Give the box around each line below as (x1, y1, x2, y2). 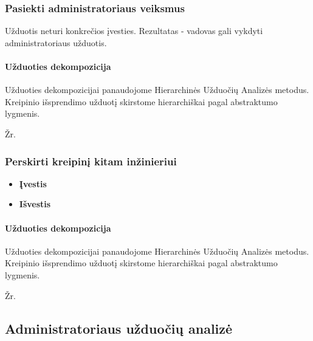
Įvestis (19, 177, 47, 190)
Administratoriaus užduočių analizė (5, 319, 233, 337)
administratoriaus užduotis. (5, 36, 107, 49)
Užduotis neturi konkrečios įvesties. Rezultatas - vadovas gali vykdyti (5, 24, 263, 37)
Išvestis (19, 198, 51, 210)
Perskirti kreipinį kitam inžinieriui (5, 153, 177, 168)
